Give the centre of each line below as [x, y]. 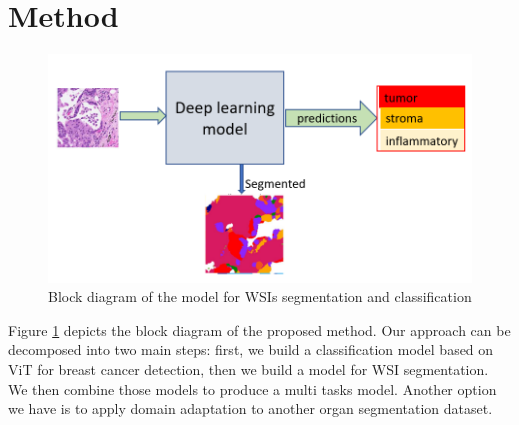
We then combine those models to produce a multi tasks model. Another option [252, 388]
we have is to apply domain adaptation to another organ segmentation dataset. [250, 408]
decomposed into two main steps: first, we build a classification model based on [251, 349]
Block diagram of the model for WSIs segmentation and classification [260, 296]
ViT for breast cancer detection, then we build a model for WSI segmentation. [248, 368]
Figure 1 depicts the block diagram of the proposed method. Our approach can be [259, 329]
